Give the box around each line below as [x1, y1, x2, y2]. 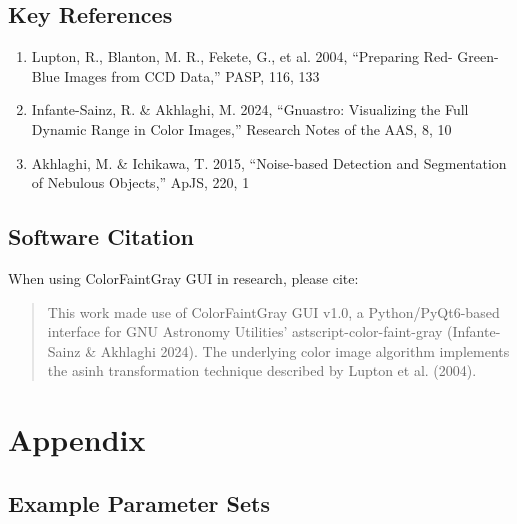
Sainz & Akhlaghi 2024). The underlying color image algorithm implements [47, 340, 510, 361]
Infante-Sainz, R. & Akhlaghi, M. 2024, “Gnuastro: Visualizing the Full [31, 99, 469, 120]
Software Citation [8, 221, 195, 252]
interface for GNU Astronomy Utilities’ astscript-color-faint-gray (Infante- [47, 321, 501, 342]
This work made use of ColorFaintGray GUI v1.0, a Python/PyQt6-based [47, 301, 500, 322]
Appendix [8, 419, 146, 460]
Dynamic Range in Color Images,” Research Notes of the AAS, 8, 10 [31, 118, 452, 139]
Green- [457, 46, 499, 67]
